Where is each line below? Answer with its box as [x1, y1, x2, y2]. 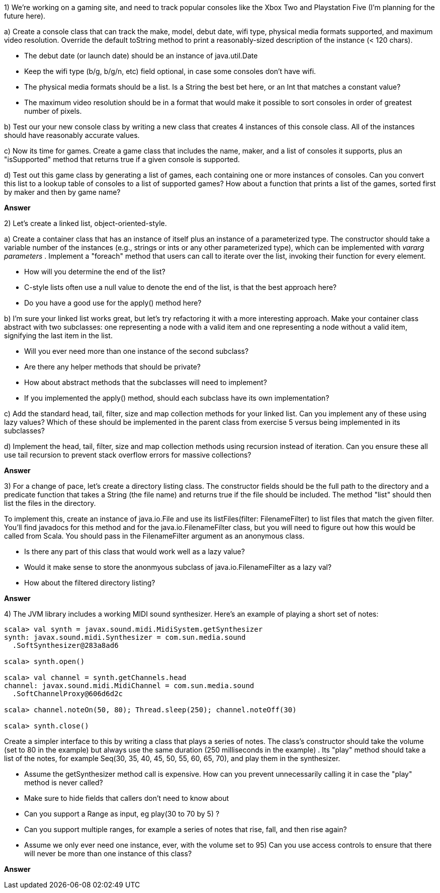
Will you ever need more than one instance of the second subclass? [24, 347, 249, 355]
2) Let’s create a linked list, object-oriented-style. [4, 219, 167, 228]
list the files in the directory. [4, 499, 96, 507]
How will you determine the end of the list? [24, 267, 165, 276]
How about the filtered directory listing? [24, 578, 155, 587]
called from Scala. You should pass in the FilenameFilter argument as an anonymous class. [4, 532, 305, 540]
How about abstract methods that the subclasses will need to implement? [24, 378, 267, 387]
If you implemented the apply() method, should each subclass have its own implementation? [24, 394, 329, 402]
